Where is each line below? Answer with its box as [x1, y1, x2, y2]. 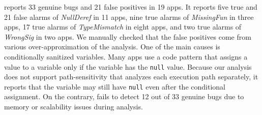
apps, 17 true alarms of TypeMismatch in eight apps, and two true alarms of [4, 21, 242, 32]
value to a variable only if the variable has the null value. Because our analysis [4, 61, 252, 72]
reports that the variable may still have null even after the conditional [4, 81, 225, 92]
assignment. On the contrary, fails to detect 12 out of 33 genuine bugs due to [4, 91, 244, 102]
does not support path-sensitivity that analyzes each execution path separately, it [4, 71, 258, 82]
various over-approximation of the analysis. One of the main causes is [4, 41, 220, 52]
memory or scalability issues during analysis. [4, 101, 143, 112]
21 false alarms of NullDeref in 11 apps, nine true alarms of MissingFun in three [4, 11, 254, 22]
